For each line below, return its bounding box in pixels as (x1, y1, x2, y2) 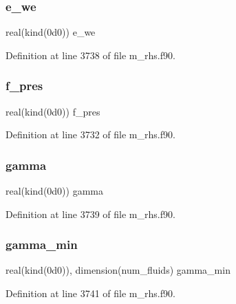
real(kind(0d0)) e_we (6, 25, 96, 39)
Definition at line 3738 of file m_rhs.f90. (6, 47, 175, 62)
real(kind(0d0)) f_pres (6, 104, 100, 118)
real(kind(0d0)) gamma (6, 184, 104, 198)
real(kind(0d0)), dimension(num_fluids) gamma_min (6, 263, 230, 277)
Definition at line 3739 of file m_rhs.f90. (6, 206, 175, 221)
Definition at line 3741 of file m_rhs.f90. (6, 286, 175, 301)
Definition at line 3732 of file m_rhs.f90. (6, 127, 175, 142)
